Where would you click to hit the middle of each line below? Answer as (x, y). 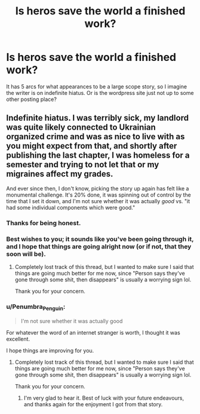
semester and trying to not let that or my (83, 165)
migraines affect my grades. (60, 174)
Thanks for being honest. (44, 223)
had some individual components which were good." (71, 207)
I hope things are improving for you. (50, 350)
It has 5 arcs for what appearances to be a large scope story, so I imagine (96, 86)
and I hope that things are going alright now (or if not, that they (99, 246)
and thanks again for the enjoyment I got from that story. (93, 404)
